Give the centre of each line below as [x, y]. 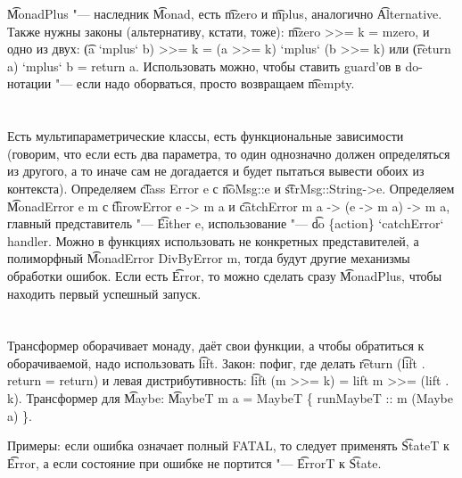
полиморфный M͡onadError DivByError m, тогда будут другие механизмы [209, 258]
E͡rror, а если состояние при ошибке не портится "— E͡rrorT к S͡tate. [194, 462]
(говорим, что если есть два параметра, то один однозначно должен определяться [229, 153]
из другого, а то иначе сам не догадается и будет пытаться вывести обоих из [216, 171]
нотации [29, 83]
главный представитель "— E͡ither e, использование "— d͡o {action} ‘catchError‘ [226, 223]
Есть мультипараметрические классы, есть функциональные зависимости [206, 136]
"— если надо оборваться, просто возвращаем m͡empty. [205, 83]
